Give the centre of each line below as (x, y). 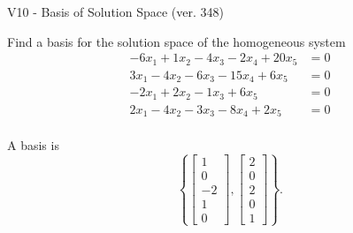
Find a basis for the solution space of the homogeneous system (176, 41)
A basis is (33, 145)
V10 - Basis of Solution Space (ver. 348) (115, 11)
